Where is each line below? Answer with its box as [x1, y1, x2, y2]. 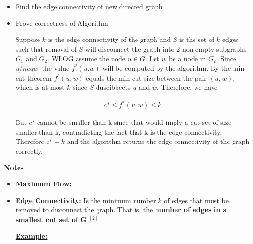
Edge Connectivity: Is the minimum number [15, 195, 156, 205]
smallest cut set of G [15, 214, 87, 224]
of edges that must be [164, 195, 229, 205]
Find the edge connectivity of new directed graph [15, 1, 163, 11]
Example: [15, 230, 48, 241]
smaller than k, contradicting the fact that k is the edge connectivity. [15, 126, 222, 137]
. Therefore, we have [157, 82, 218, 92]
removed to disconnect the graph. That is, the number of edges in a [15, 204, 227, 215]
